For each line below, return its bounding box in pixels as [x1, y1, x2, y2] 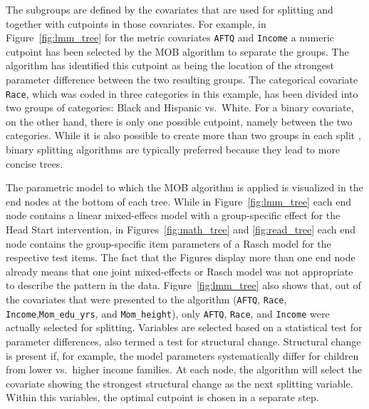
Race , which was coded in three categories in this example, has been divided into [6, 86, 358, 101]
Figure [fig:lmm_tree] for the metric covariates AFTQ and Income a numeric [6, 30, 334, 45]
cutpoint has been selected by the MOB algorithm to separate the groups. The [6, 44, 349, 59]
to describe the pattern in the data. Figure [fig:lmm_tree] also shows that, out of [6, 278, 361, 293]
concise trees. [6, 156, 63, 171]
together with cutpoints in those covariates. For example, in [6, 16, 266, 31]
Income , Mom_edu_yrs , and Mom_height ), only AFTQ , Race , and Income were [6, 306, 330, 320]
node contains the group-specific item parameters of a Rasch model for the [6, 236, 331, 251]
